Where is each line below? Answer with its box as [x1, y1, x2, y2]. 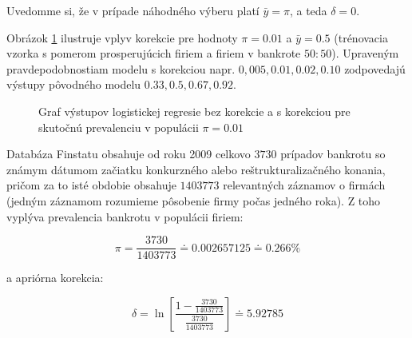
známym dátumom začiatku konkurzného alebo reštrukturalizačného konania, [6, 161, 386, 177]
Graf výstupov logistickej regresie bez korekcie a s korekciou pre [38, 102, 351, 119]
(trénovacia [334, 29, 388, 46]
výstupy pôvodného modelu [6, 76, 141, 93]
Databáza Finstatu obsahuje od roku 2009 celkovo [6, 145, 251, 162]
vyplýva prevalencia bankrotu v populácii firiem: [6, 208, 244, 225]
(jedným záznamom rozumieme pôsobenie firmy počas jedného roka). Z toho [6, 192, 381, 209]
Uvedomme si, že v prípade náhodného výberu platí [6, 2, 259, 18]
